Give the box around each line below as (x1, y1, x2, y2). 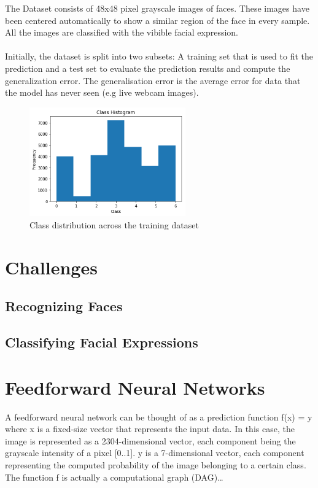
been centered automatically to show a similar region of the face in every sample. (5, 14, 310, 26)
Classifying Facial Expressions (5, 333, 198, 352)
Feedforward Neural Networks (5, 374, 265, 400)
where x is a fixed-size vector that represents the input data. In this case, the (5, 422, 295, 435)
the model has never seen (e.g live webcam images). (5, 86, 199, 99)
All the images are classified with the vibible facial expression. (5, 26, 239, 39)
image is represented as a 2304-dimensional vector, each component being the (5, 434, 296, 447)
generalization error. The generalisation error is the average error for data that (5, 74, 301, 87)
